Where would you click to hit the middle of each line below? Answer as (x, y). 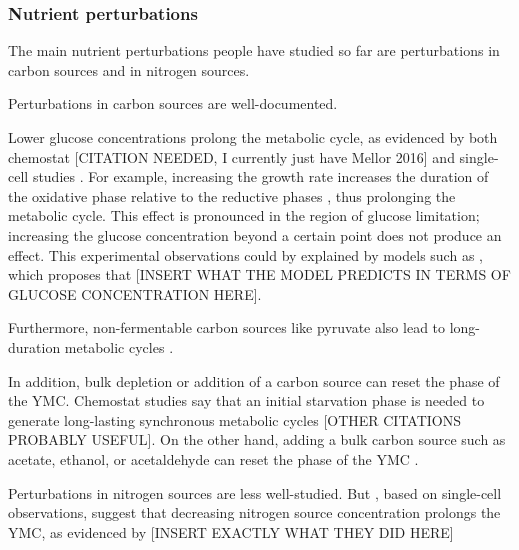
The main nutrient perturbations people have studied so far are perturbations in (254, 50)
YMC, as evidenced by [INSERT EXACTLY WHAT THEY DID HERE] (231, 531)
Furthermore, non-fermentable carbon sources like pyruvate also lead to (227, 327)
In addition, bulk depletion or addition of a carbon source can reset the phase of (254, 380)
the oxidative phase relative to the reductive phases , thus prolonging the (232, 195)
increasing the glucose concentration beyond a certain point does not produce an (255, 234)
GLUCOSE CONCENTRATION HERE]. (135, 293)
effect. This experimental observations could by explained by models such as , (245, 254)
